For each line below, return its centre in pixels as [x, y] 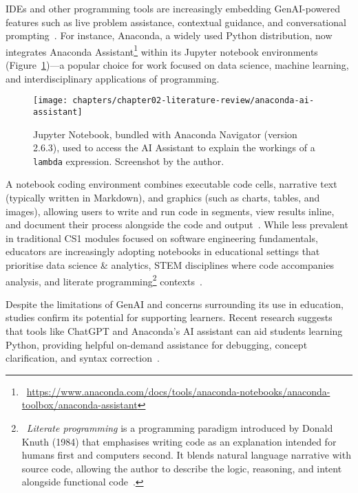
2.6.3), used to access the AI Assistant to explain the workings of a [174, 147]
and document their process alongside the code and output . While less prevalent [177, 224]
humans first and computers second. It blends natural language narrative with [186, 455]
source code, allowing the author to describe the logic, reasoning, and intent [182, 468]
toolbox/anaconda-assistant [80, 405]
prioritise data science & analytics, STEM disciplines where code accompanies [170, 264]
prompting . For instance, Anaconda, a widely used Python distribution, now [169, 35]
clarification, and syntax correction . [83, 358]
